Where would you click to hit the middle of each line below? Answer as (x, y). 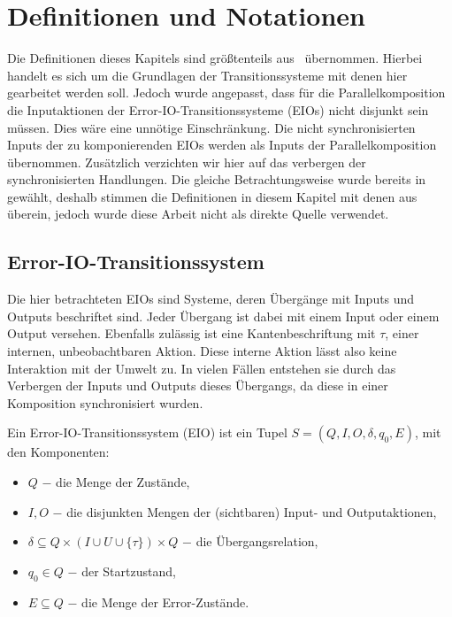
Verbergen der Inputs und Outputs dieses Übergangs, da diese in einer (198, 386)
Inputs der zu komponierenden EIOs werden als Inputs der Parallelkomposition (222, 145)
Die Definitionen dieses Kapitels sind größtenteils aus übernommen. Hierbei (215, 58)
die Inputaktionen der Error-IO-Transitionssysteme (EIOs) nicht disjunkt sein (218, 109)
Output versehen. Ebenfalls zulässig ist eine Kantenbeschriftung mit (192, 333)
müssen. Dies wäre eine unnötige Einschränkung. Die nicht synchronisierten (211, 127)
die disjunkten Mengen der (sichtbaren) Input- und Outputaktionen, (252, 511)
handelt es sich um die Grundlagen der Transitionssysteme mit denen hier (207, 75)
